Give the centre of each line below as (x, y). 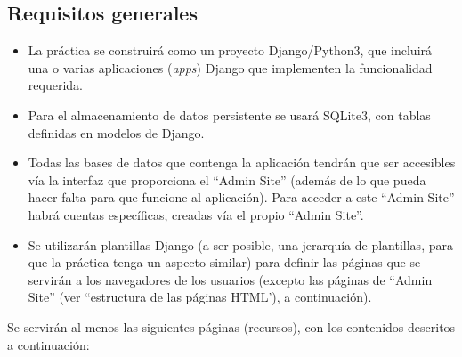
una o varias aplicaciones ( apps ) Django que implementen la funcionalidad (230, 67)
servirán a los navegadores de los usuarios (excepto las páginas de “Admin (230, 279)
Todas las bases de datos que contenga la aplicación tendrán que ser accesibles (242, 162)
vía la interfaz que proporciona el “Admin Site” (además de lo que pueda (227, 179)
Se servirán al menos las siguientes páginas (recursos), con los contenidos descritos (231, 326)
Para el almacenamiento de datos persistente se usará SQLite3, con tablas (229, 114)
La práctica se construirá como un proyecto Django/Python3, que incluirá (230, 50)
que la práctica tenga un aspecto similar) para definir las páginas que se (224, 262)
